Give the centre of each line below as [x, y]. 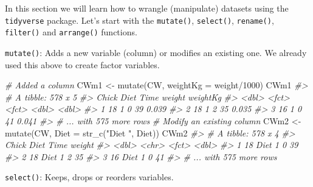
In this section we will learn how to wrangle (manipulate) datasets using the [147, 8]
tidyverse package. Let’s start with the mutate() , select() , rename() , [139, 20]
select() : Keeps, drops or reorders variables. [89, 177]
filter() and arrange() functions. [71, 32]
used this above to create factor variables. [82, 64]
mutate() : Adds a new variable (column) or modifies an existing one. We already [156, 52]
